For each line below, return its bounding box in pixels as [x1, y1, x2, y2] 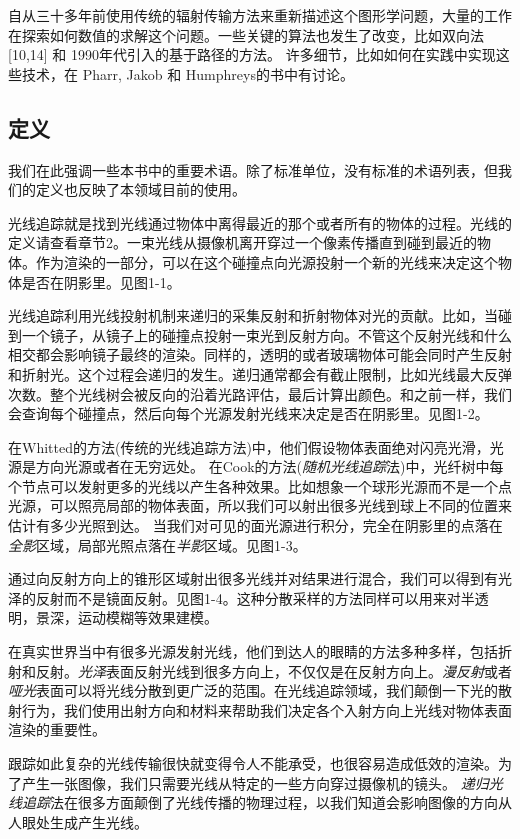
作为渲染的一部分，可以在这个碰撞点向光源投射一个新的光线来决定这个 [35, 251, 498, 272]
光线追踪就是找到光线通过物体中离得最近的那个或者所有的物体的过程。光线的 [8, 212, 512, 233]
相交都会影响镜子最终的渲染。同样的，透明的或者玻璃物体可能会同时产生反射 [8, 344, 512, 365]
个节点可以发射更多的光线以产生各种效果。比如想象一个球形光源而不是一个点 [8, 475, 512, 496]
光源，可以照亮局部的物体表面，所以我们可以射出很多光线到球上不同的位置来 [8, 495, 512, 516]
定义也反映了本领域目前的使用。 [35, 179, 246, 200]
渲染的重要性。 [8, 719, 106, 740]
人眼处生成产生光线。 [8, 811, 148, 832]
